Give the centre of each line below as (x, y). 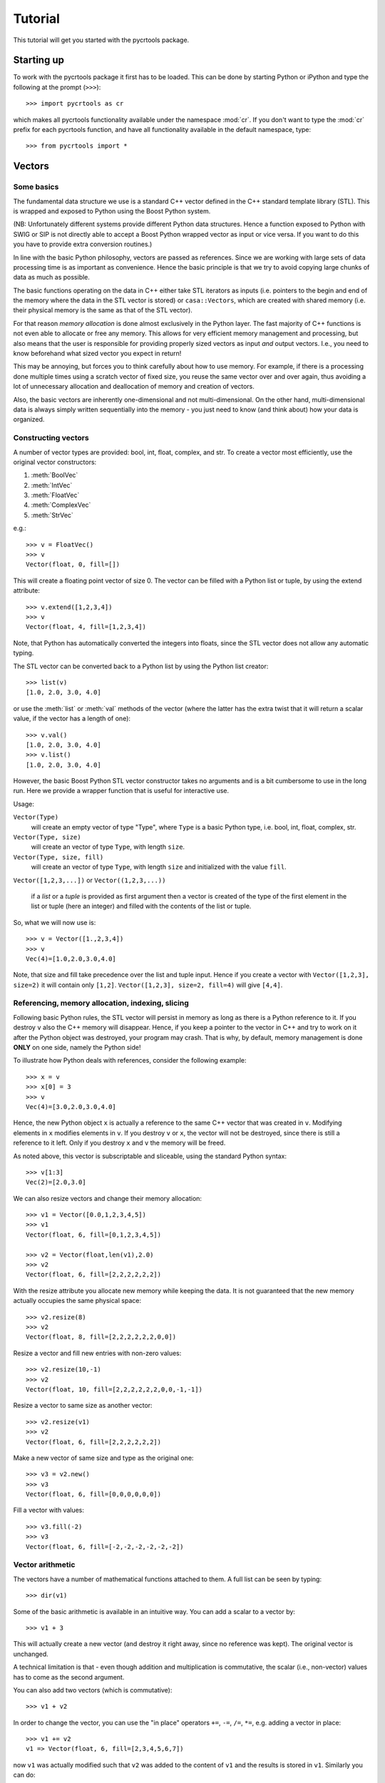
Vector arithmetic (44, 1565)
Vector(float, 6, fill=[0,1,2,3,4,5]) (94, 1235)
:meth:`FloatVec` (55, 495)
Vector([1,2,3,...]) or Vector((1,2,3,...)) (89, 880)
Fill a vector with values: (49, 1510)
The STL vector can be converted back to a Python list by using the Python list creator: (141, 666)
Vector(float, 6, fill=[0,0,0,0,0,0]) (94, 1495)
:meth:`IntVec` (52, 485)
